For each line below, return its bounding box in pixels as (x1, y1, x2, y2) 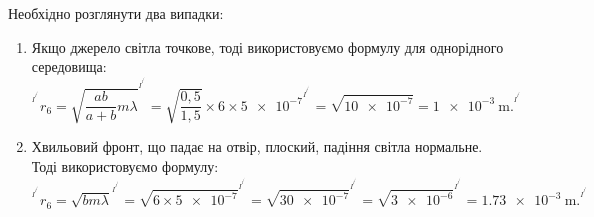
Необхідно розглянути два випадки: (8, 3, 224, 23)
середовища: (31, 56, 107, 77)
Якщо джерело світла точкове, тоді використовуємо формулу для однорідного (31, 36, 504, 57)
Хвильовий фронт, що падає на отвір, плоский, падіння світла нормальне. (31, 136, 483, 157)
